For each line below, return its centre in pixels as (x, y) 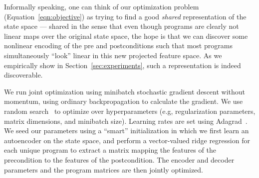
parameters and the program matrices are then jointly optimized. (104, 169)
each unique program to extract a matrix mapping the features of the (110, 150)
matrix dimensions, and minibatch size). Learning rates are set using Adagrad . (126, 121)
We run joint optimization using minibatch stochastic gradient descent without (125, 91)
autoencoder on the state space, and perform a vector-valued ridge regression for (127, 140)
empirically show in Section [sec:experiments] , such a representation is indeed (123, 65)
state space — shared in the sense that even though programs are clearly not (122, 26)
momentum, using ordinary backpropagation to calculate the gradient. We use (124, 101)
